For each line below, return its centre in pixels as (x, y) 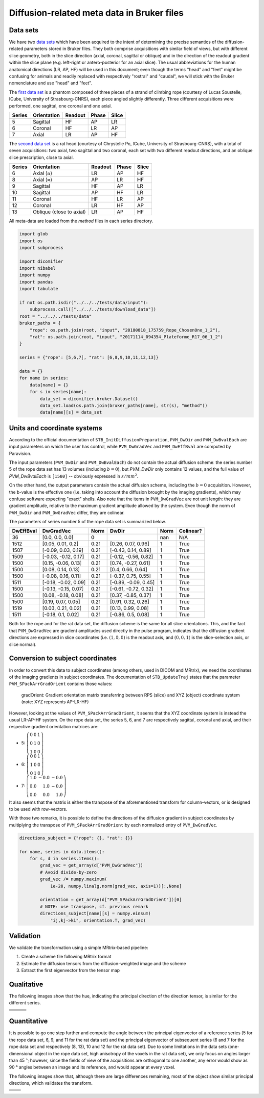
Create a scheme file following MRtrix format (66, 957)
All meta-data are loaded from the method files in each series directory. (81, 221)
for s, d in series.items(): (65, 858)
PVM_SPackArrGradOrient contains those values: (61, 684)
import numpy (35, 275)
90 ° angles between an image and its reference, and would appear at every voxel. (92, 1067)
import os (31, 241)
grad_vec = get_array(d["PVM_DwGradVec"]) (92, 865)
